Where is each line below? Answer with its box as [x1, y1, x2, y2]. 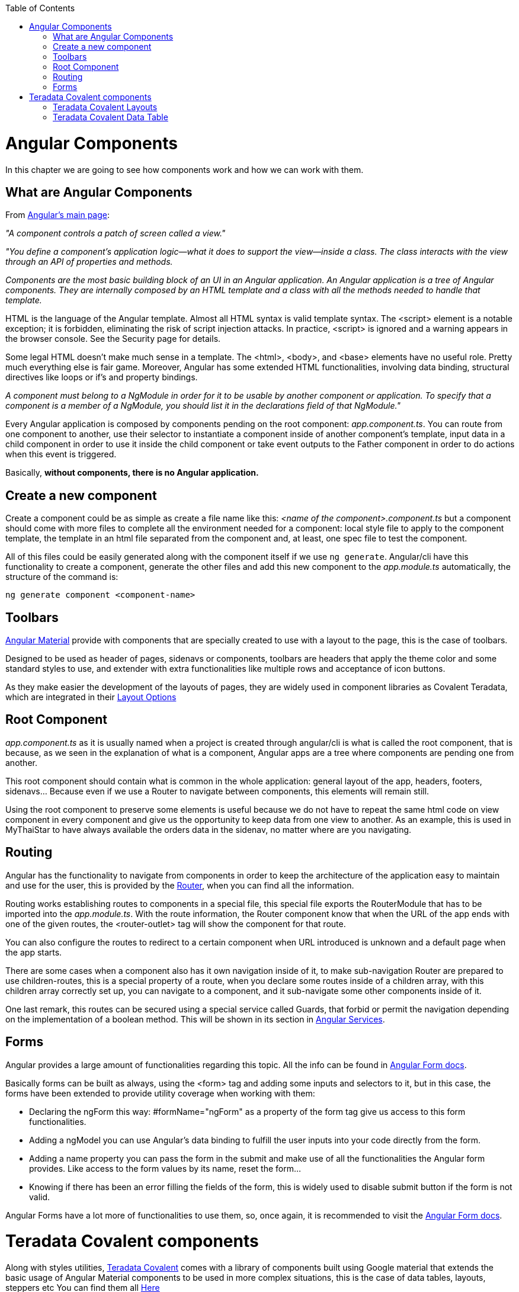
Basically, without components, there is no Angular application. [5, 467, 259, 478]
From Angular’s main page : [5, 210, 110, 220]
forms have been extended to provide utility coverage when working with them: [5, 1088, 315, 1098]
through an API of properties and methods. [5, 257, 173, 267]
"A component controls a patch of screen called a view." [5, 228, 226, 239]
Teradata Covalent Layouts [53, 102, 158, 112]
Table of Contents [5, 3, 75, 13]
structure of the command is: [5, 572, 118, 582]
